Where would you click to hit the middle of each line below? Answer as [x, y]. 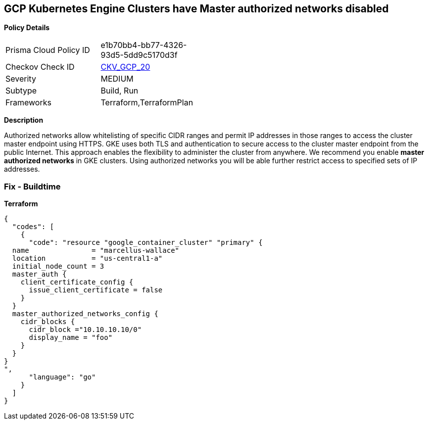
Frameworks [28, 103]
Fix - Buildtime [32, 186]
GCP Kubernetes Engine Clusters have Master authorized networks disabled [196, 9]
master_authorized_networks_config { [85, 314]
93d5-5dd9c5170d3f [139, 55]
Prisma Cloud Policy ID [48, 50]
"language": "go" [62, 377]
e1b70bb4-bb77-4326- [144, 45]
